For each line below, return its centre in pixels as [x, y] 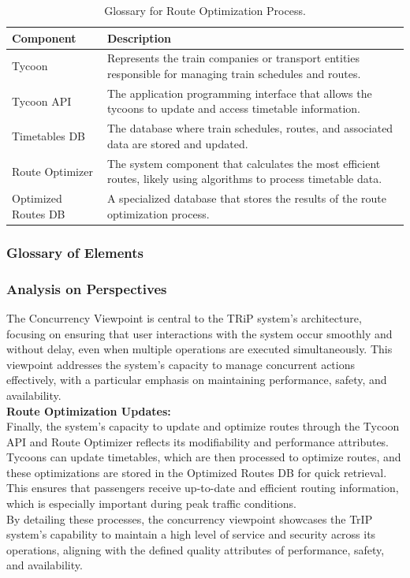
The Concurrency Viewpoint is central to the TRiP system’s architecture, [184, 317]
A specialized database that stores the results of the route [246, 198]
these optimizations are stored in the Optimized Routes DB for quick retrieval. [197, 472]
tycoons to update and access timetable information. [234, 108]
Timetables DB [49, 136]
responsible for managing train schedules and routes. [234, 74]
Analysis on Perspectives [87, 288]
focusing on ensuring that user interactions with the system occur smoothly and [199, 333]
